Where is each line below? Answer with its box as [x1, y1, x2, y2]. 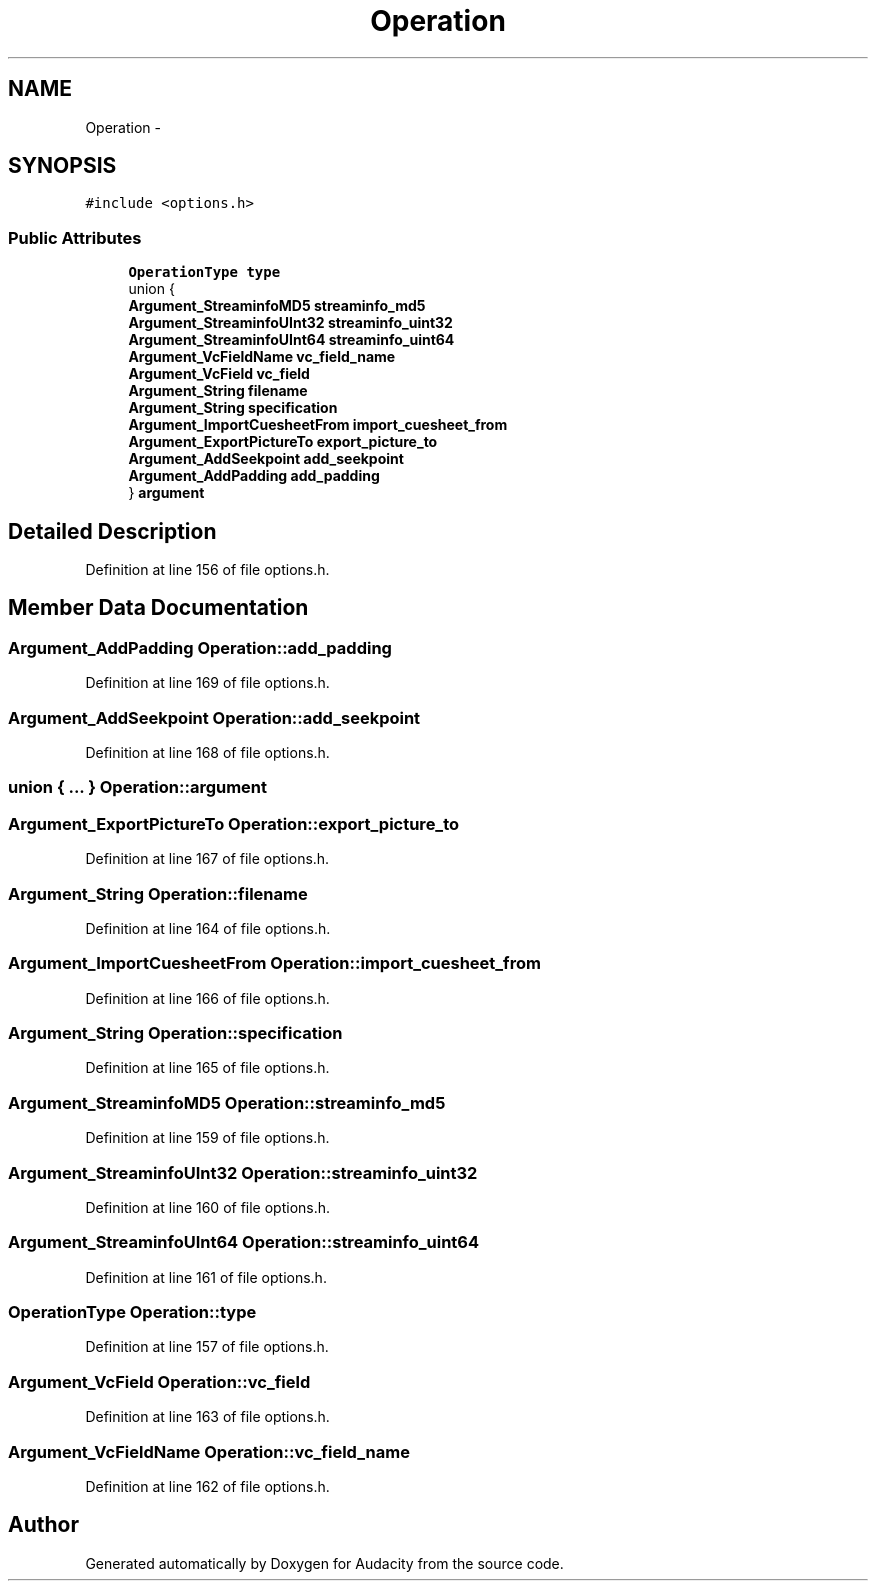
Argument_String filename [128, 382, 308, 400]
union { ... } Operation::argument [8, 777, 268, 798]
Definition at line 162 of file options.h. [85, 1477, 330, 1495]
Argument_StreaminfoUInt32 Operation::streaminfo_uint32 [8, 1162, 478, 1183]
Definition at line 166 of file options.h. [85, 989, 330, 1007]
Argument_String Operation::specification [8, 1023, 343, 1043]
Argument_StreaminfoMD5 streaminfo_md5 [128, 297, 426, 315]
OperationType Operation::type [8, 1302, 257, 1322]
